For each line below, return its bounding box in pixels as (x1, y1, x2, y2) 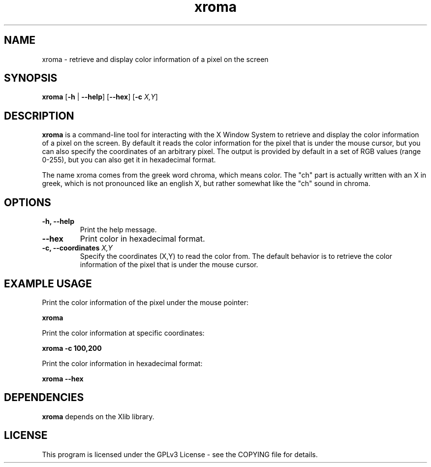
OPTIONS (4, 196, 51, 209)
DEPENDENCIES (4, 391, 84, 404)
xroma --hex (42, 374, 84, 383)
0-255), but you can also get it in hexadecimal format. (42, 156, 216, 164)
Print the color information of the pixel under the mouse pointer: (42, 298, 248, 307)
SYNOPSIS (4, 72, 58, 85)
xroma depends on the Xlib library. (42, 412, 154, 421)
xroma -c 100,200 (42, 343, 102, 352)
